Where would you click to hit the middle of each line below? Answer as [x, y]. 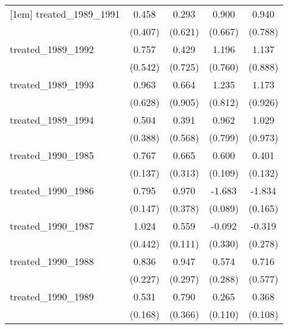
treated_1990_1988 [52, 261]
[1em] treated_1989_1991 [65, 14]
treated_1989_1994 [52, 120]
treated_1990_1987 [52, 226]
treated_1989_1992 [52, 49]
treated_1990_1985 [52, 155]
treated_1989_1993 [52, 84]
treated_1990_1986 [52, 190]
